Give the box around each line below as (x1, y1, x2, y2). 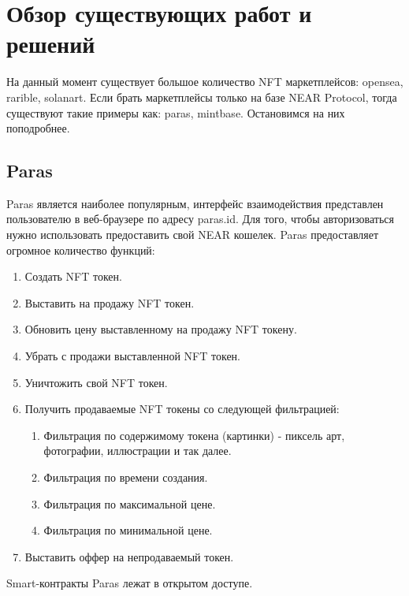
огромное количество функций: (6, 241, 155, 258)
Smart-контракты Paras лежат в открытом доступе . (6, 575, 253, 591)
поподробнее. (6, 120, 70, 136)
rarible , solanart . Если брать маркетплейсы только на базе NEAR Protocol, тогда (6, 88, 397, 105)
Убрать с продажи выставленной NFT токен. (24, 348, 240, 364)
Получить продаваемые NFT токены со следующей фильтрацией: (24, 400, 340, 417)
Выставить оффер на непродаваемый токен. (24, 548, 234, 564)
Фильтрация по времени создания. (43, 469, 208, 486)
